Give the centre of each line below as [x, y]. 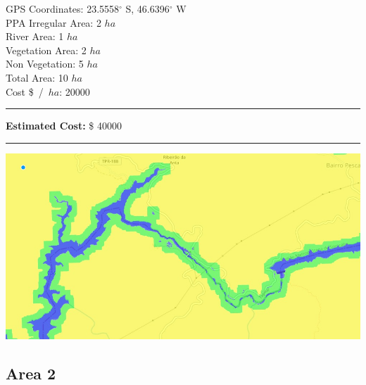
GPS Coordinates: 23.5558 [63, 8]
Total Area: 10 [37, 77]
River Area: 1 [35, 36]
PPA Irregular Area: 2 [53, 22]
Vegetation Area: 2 [46, 50]
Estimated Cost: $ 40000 [64, 126]
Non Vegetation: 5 [45, 64]
